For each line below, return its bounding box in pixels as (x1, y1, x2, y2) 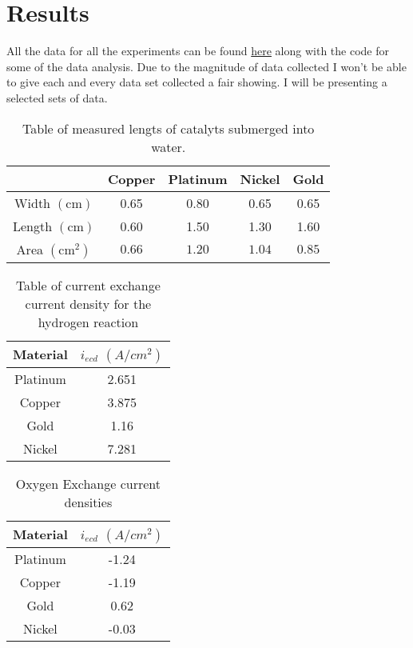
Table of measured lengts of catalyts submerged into (22, 118, 315, 138)
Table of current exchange (15, 275, 161, 294)
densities (64, 492, 113, 511)
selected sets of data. (6, 89, 108, 106)
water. (151, 137, 186, 156)
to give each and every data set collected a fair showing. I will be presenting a (6, 74, 387, 90)
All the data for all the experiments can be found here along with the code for (6, 42, 389, 59)
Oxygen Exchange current (15, 474, 161, 493)
